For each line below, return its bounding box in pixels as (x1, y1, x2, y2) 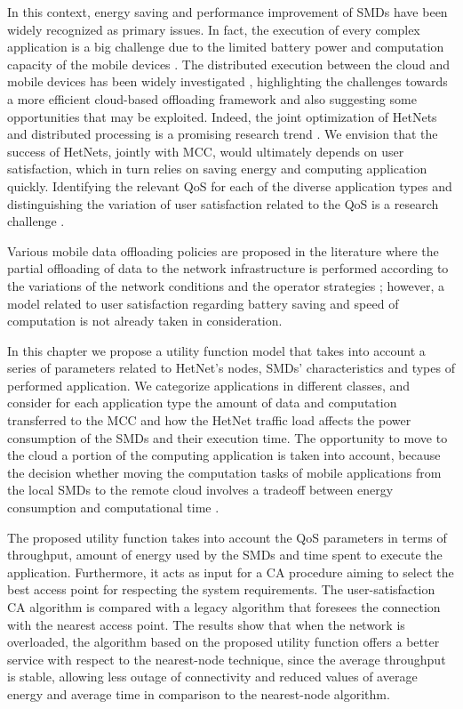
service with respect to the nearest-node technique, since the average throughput (7, 649, 446, 668)
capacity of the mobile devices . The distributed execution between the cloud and (7, 54, 450, 73)
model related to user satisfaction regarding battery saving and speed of (7, 294, 399, 312)
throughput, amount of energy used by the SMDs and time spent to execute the (7, 545, 443, 564)
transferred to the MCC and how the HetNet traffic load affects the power (7, 411, 411, 430)
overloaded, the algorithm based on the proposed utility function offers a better (7, 632, 440, 651)
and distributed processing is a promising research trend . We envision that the (7, 125, 438, 143)
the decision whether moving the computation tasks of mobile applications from (7, 463, 442, 481)
